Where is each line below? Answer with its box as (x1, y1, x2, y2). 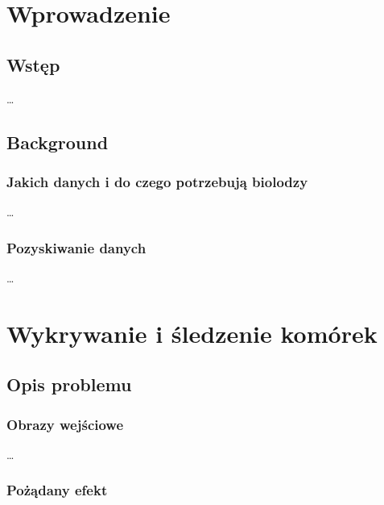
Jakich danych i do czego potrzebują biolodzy (6, 171, 308, 191)
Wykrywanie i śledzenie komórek (6, 316, 378, 349)
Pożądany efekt (6, 480, 108, 500)
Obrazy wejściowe (6, 414, 124, 434)
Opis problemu (6, 372, 132, 397)
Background (6, 129, 109, 154)
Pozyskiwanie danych (6, 237, 147, 257)
